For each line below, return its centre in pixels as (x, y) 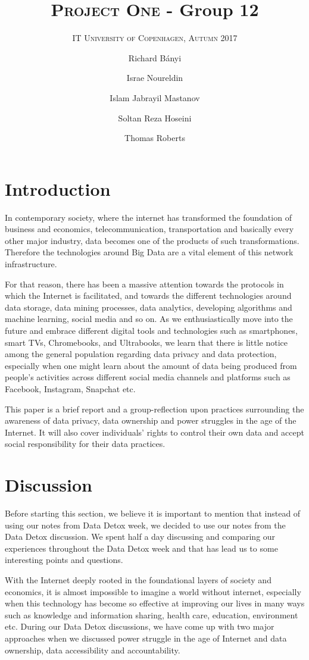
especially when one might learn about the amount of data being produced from (151, 365)
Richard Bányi (155, 57)
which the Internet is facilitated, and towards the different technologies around (148, 295)
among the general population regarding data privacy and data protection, (141, 354)
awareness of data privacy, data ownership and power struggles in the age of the (151, 420)
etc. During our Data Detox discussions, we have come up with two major (140, 626)
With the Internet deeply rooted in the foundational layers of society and (138, 580)
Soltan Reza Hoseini (155, 118)
